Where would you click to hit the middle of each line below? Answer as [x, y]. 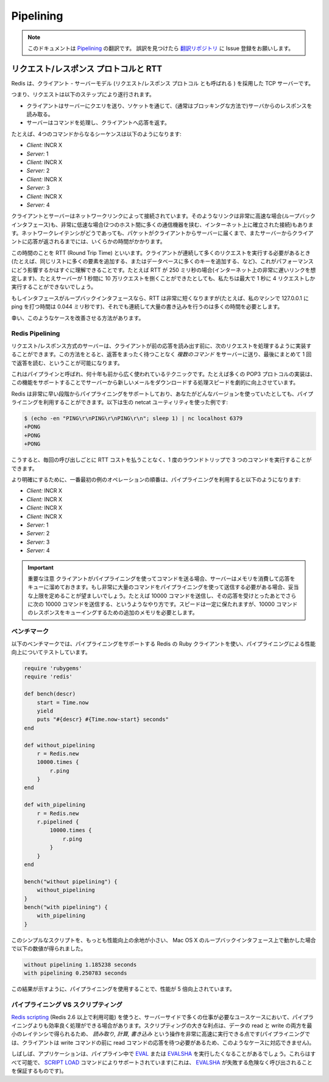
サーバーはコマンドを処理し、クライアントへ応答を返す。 [98, 123]
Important [41, 568]
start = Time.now [63, 702]
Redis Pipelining [36, 333]
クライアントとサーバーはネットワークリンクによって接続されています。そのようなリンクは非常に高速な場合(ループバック [164, 216]
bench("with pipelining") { [66, 907]
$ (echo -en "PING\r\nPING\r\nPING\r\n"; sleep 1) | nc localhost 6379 [133, 418]
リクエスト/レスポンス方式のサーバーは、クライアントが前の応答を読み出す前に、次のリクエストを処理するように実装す [161, 346]
